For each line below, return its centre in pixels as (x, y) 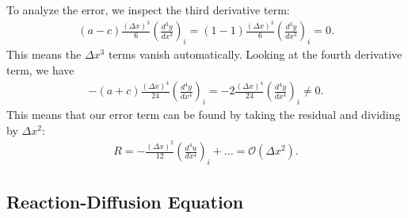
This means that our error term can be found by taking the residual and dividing (204, 115)
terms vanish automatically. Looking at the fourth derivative (255, 54)
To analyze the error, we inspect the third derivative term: (148, 10)
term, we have (40, 69)
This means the (44, 54)
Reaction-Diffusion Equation (125, 202)
